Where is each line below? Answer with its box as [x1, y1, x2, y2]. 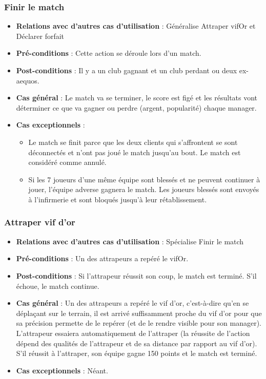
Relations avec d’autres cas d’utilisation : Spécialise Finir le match [16, 236, 244, 246]
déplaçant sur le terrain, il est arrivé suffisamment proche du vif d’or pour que [16, 307, 262, 318]
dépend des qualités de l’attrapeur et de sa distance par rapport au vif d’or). [16, 338, 257, 348]
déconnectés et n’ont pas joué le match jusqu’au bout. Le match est [28, 146, 241, 157]
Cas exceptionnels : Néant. [16, 365, 108, 375]
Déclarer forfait [16, 30, 65, 41]
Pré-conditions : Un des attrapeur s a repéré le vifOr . [16, 253, 189, 264]
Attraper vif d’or [4, 216, 75, 228]
